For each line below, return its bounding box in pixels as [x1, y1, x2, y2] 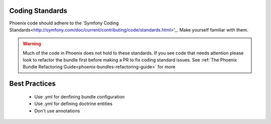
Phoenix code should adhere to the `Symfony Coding [9, 20, 119, 26]
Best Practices [9, 79, 56, 88]
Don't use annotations [34, 107, 80, 113]
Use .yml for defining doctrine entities [34, 100, 113, 107]
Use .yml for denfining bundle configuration [34, 93, 125, 99]
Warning [23, 40, 41, 47]
